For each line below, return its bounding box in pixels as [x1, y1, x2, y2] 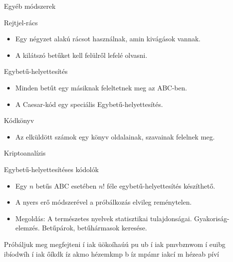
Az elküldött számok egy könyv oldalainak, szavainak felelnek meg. [15, 131, 215, 141]
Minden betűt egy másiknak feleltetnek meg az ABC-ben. [15, 82, 187, 92]
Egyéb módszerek [4, 1, 56, 11]
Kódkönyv [4, 115, 34, 125]
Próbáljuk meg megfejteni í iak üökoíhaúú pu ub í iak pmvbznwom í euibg [4, 239, 226, 249]
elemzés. [15, 223, 40, 233]
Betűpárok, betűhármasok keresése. [42, 223, 147, 233]
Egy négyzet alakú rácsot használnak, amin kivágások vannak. [15, 34, 201, 44]
